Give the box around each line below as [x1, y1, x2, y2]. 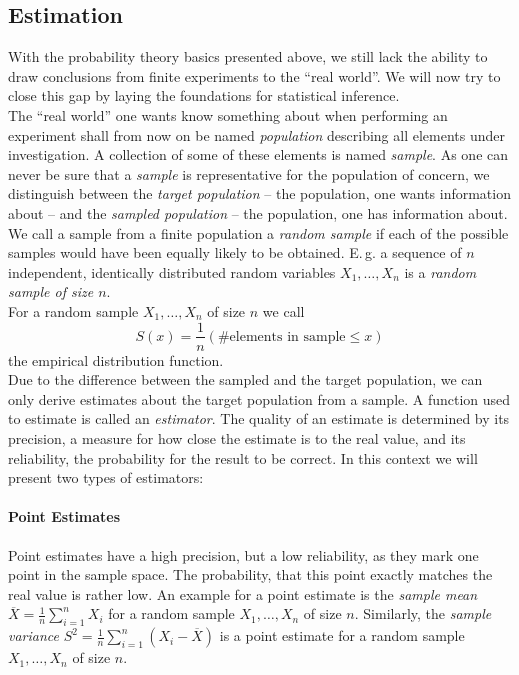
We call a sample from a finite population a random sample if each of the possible [8, 222, 509, 243]
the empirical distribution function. [8, 349, 224, 370]
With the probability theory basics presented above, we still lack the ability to [8, 46, 488, 67]
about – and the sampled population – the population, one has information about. [8, 202, 508, 223]
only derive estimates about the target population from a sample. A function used [8, 388, 511, 409]
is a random [404, 261, 477, 282]
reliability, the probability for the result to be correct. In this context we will [8, 447, 478, 468]
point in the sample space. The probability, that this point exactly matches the [8, 564, 493, 585]
